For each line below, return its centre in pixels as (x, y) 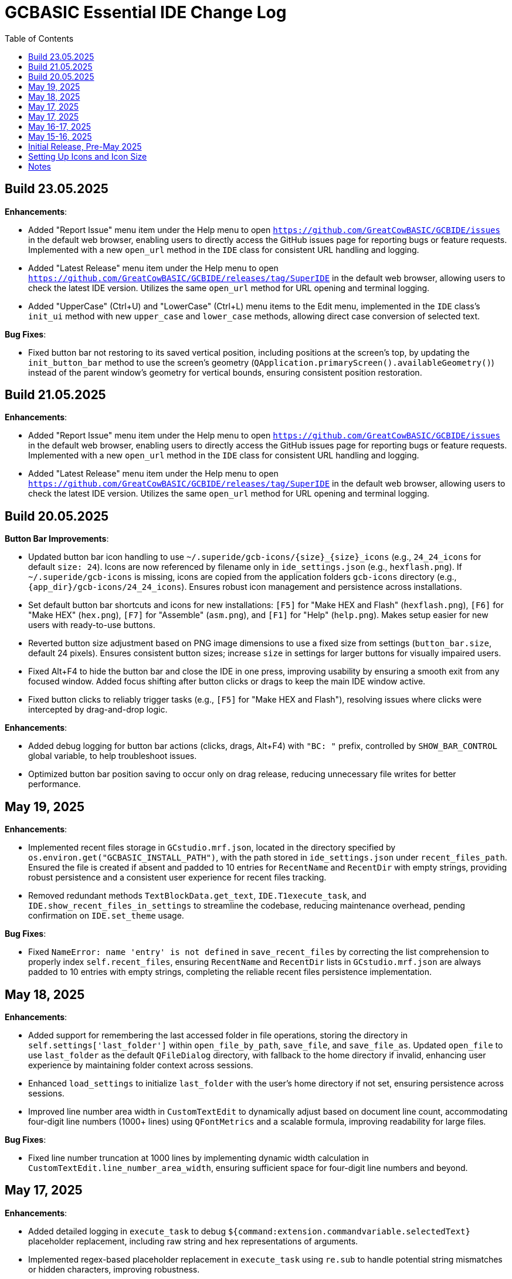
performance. (55, 784)
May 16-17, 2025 (60, 126)
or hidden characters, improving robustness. (114, 1269)
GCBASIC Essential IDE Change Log (146, 12)
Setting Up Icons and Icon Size (88, 156)
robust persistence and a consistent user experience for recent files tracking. (177, 878)
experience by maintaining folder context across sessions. (141, 1065)
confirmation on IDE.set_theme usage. (106, 916)
